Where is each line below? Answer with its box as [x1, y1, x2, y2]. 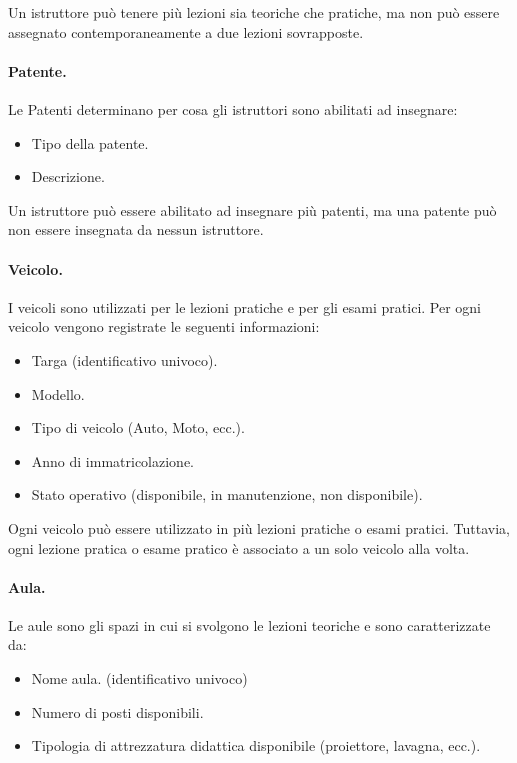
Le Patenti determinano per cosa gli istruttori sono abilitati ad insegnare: [8, 98, 458, 119]
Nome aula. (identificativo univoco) [31, 668, 248, 689]
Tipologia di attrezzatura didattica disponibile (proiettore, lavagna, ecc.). [31, 735, 481, 756]
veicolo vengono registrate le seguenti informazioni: [8, 316, 320, 337]
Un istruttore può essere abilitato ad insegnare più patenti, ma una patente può [8, 199, 497, 220]
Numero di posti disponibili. [31, 701, 204, 722]
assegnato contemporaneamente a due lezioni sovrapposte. [8, 21, 364, 42]
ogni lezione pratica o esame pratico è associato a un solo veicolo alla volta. [8, 537, 470, 558]
